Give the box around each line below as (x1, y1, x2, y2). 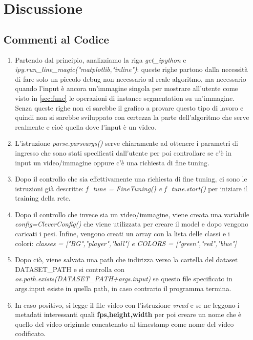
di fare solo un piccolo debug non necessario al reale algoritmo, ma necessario (15, 73, 246, 84)
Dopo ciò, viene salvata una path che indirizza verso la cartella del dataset (15, 254, 238, 265)
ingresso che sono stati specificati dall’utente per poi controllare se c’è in (15, 147, 232, 158)
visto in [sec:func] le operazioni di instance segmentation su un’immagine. (15, 92, 235, 103)
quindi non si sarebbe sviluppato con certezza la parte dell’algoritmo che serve (15, 112, 249, 122)
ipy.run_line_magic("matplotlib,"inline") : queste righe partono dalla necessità (15, 64, 248, 74)
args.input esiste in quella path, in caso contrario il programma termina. (15, 283, 232, 294)
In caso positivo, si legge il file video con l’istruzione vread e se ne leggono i (15, 299, 240, 310)
